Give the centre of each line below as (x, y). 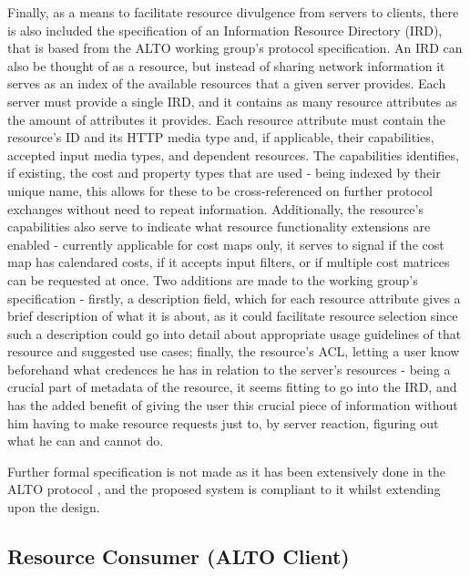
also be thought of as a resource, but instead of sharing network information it (226, 65)
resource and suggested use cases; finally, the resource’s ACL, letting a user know (234, 351)
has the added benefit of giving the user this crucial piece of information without (233, 405)
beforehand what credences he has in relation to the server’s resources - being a (229, 369)
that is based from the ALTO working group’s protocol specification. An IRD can (235, 48)
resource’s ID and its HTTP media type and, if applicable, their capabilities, (221, 137)
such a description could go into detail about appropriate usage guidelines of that (235, 333)
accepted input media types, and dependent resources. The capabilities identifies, (233, 154)
